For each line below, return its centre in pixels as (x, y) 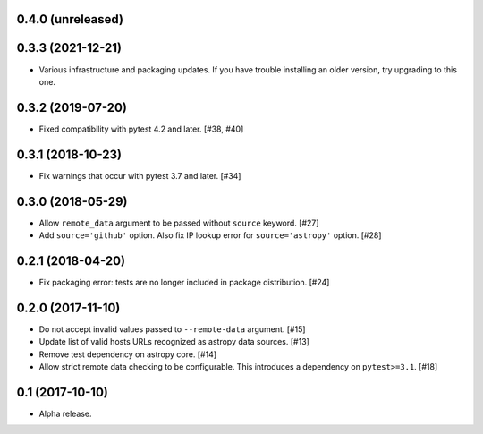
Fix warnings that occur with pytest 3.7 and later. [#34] (140, 175)
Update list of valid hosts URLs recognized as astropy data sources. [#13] (174, 342)
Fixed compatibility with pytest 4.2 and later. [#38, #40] (141, 129)
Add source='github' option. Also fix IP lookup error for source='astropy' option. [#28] (210, 235)
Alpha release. (66, 413)
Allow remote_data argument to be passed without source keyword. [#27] (179, 223)
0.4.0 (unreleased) (70, 19)
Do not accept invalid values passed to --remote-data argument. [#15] (172, 329)
